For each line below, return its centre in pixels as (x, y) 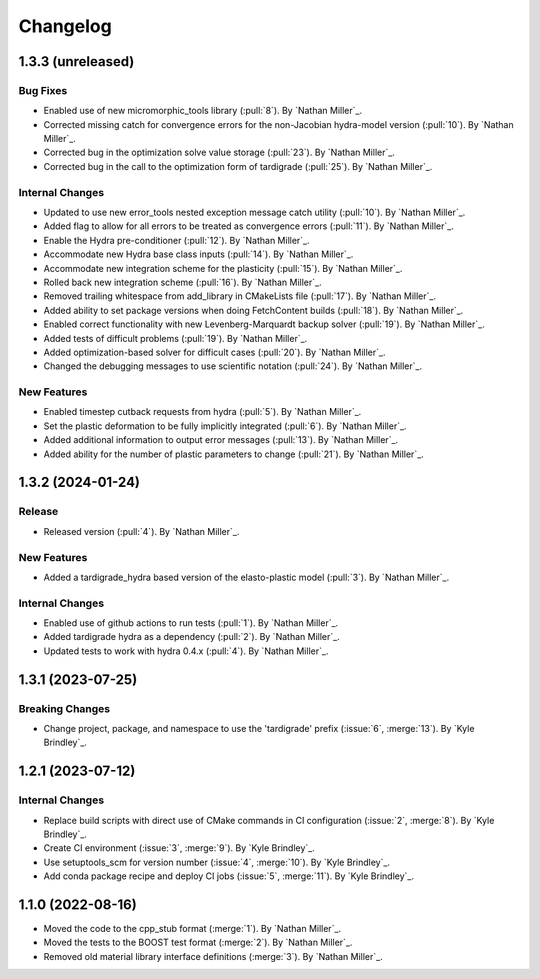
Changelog (65, 26)
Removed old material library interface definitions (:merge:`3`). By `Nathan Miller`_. (213, 956)
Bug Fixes (43, 90)
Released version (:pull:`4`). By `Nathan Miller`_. (141, 531)
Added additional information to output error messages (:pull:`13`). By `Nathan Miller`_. (221, 440)
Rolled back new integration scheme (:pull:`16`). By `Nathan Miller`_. (182, 282)
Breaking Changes (64, 708)
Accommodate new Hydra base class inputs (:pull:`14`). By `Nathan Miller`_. (198, 254)
